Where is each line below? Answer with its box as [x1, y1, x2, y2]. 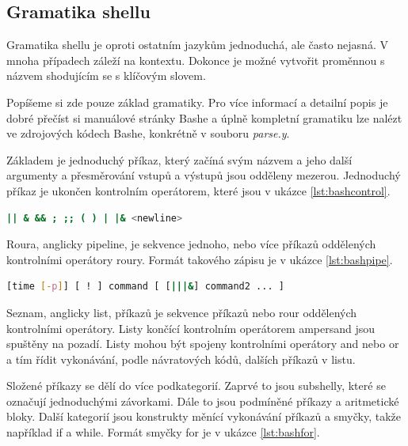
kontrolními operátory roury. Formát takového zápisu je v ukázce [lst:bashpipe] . [6, 251, 393, 267]
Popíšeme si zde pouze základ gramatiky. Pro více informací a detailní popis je [6, 93, 388, 110]
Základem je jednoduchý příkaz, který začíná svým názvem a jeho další [6, 151, 353, 168]
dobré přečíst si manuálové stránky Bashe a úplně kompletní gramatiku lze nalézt [6, 109, 402, 126]
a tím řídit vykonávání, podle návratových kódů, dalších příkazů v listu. [6, 350, 356, 367]
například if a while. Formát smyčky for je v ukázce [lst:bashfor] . [6, 424, 320, 440]
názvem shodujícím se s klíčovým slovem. [6, 67, 206, 84]
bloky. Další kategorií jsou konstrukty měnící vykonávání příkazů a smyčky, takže [6, 408, 402, 425]
